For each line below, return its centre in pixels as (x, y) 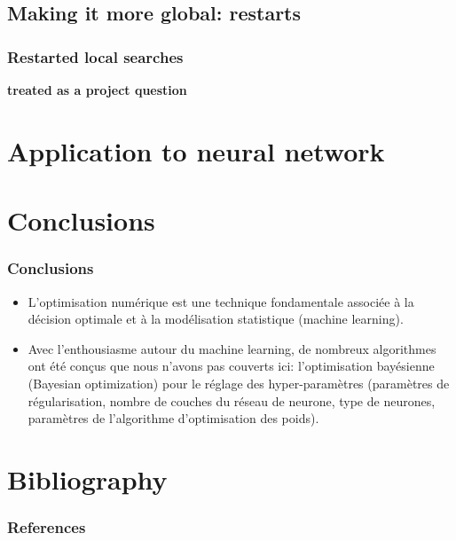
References (47, 527)
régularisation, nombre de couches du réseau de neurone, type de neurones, (232, 400)
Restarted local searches (95, 56)
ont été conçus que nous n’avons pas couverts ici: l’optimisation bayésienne (231, 366)
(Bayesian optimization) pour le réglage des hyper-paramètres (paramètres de (239, 383)
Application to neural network (196, 150)
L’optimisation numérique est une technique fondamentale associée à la (221, 301)
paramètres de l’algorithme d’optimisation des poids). (173, 418)
